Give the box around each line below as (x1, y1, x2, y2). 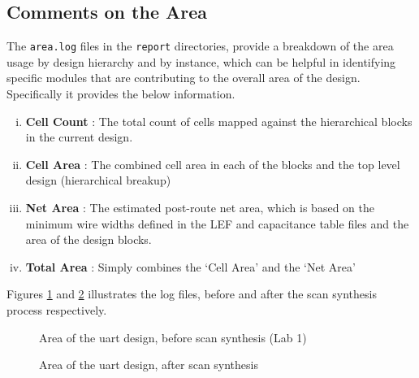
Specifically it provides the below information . (6, 85, 235, 102)
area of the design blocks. (25, 231, 152, 248)
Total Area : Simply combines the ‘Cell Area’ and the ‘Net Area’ (25, 258, 356, 275)
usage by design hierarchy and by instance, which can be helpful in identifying (6, 53, 396, 70)
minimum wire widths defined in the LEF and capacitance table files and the (25, 215, 409, 232)
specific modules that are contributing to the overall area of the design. (6, 69, 361, 86)
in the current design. (25, 128, 133, 146)
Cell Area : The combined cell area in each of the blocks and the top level (25, 155, 400, 172)
